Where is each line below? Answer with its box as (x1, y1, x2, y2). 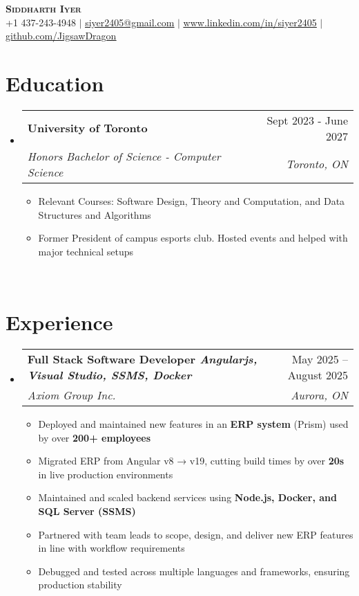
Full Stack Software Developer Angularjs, (27, 351, 258, 367)
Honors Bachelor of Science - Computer (27, 147, 221, 164)
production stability (38, 577, 122, 592)
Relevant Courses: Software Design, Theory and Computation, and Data (38, 193, 345, 208)
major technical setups (38, 244, 134, 258)
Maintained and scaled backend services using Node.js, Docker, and (38, 490, 337, 505)
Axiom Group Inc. (27, 387, 116, 403)
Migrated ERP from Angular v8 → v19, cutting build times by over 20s (38, 453, 345, 468)
